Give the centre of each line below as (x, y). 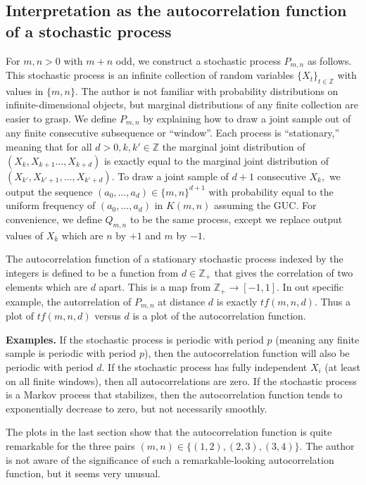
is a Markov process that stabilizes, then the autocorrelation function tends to (174, 395)
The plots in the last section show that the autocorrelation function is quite (169, 432)
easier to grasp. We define (61, 119)
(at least (342, 366)
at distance (182, 301)
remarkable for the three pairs (70, 445)
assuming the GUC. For (265, 205)
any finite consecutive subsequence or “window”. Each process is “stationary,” (173, 133)
